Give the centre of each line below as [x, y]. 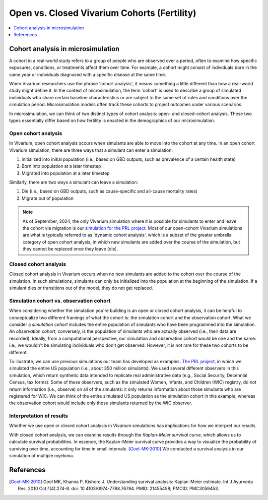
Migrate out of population [48, 198]
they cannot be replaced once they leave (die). [70, 249]
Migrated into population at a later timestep [66, 173]
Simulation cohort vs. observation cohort [60, 301]
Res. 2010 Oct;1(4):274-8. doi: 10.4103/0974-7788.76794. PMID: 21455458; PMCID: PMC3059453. [119, 489]
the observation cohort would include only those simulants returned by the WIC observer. [100, 403]
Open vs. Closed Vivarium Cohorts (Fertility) [103, 13]
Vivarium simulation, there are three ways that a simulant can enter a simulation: [91, 150]
